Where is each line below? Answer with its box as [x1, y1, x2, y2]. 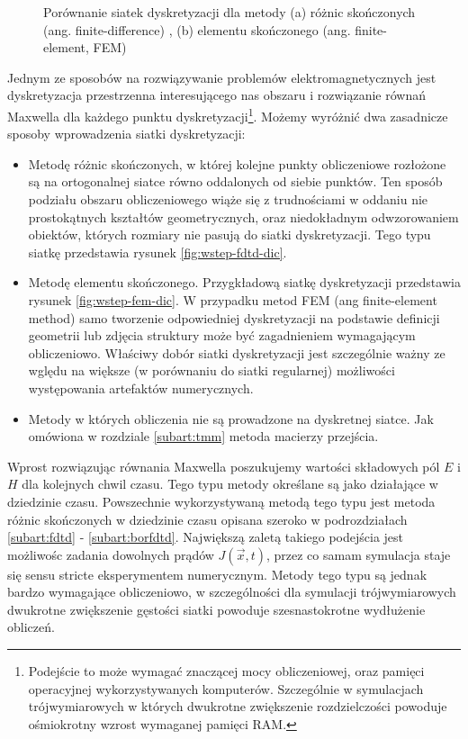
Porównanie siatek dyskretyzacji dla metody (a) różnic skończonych [43, 3, 416, 21]
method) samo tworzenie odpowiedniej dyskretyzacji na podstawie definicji [28, 308, 440, 327]
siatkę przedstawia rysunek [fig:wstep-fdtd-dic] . [28, 242, 287, 261]
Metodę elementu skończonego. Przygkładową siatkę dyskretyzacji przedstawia [28, 273, 461, 292]
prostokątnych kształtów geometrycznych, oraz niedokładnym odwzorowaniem [28, 207, 459, 226]
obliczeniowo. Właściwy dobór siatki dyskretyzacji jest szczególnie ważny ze [28, 343, 445, 362]
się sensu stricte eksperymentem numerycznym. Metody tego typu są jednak [7, 564, 427, 583]
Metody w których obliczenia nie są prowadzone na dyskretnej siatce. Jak [28, 409, 434, 428]
